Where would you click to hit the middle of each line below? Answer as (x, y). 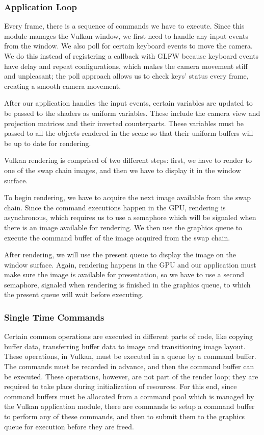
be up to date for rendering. (48, 143)
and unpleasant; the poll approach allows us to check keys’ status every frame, (126, 76)
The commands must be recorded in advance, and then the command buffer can (129, 366)
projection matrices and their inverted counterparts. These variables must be (124, 123)
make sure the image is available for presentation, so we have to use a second (124, 274)
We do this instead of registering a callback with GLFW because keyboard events (131, 56)
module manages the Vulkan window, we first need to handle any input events (126, 35)
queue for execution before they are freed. (69, 426)
